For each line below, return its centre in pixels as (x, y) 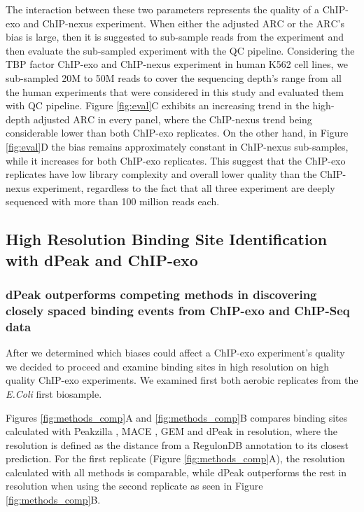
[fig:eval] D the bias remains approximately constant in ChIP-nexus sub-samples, (177, 146)
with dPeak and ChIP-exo (102, 260)
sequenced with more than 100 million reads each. (113, 201)
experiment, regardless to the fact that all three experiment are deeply (184, 187)
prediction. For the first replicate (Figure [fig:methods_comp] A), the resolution (175, 458)
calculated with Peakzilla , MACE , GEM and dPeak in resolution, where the (171, 431)
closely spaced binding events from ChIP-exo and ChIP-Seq (178, 310)
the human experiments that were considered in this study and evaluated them (175, 91)
